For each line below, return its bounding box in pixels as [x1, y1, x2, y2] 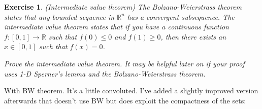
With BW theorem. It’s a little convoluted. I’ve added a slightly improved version [4, 85, 258, 96]
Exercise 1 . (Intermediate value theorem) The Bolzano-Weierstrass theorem [4, 2, 242, 12]
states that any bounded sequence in [4, 11, 115, 22]
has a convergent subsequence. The [127, 11, 235, 22]
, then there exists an [160, 31, 226, 42]
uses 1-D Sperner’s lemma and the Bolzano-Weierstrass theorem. [4, 68, 206, 79]
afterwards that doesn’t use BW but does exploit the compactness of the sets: [4, 95, 246, 105]
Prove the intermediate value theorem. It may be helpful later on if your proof [4, 58, 245, 68]
